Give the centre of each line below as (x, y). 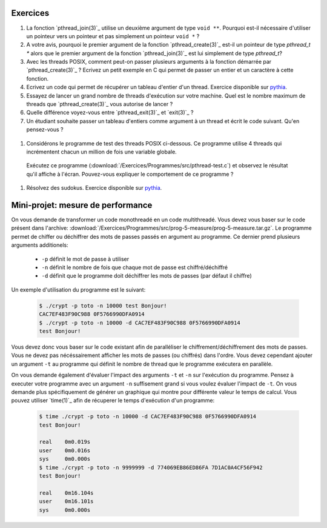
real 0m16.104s (66, 493)
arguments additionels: (40, 245)
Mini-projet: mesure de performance (82, 205)
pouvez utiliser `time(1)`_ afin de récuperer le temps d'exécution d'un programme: (113, 401)
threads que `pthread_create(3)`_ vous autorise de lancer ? (100, 104)
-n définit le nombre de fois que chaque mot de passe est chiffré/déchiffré (135, 267)
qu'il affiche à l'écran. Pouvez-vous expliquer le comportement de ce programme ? (130, 174)
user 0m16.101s (66, 501)
